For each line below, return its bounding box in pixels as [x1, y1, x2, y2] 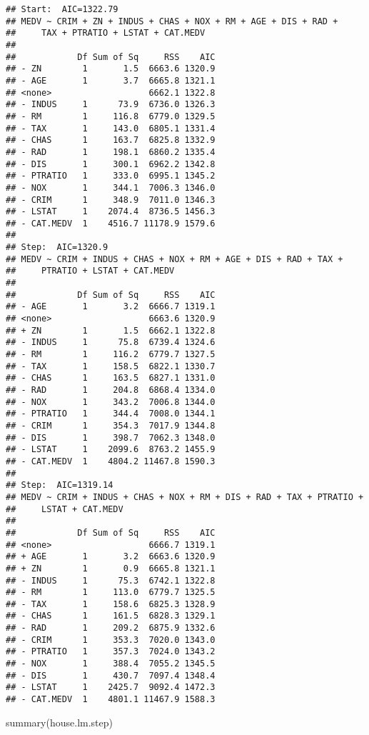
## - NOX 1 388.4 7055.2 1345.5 [6, 659, 216, 669]
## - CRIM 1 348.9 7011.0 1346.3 [6, 194, 216, 205]
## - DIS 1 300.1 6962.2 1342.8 [6, 159, 216, 169]
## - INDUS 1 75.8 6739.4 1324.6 [6, 337, 216, 348]
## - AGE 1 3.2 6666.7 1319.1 [6, 301, 216, 312]
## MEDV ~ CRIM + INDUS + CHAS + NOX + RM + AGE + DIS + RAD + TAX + [6, 254, 343, 264]
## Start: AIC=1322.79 [6, 4, 118, 14]
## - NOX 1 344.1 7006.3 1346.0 [6, 182, 216, 193]
